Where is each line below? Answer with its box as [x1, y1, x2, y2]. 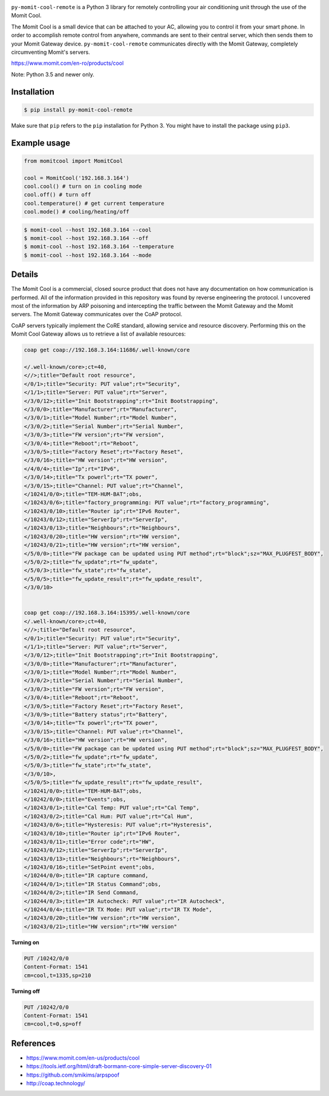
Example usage [11, 138, 71, 148]
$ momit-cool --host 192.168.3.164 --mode [24, 251, 152, 259]
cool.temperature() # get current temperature [24, 200, 164, 207]
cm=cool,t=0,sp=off [24, 1021, 82, 1028]
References [11, 1038, 56, 1048]
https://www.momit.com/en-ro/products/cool [11, 59, 124, 67]
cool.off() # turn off [24, 191, 91, 198]
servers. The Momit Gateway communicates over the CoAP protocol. [11, 311, 183, 318]
